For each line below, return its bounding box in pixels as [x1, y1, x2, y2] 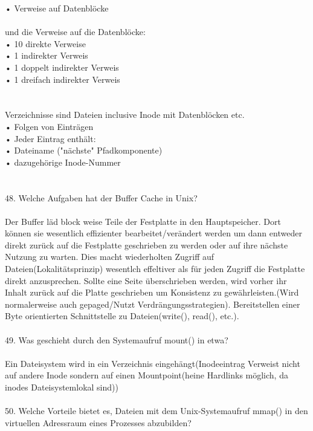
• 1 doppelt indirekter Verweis [5, 60, 119, 73]
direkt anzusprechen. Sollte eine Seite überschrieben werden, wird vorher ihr [5, 274, 287, 287]
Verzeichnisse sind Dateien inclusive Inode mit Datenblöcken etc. [5, 108, 245, 121]
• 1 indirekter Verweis [5, 49, 88, 62]
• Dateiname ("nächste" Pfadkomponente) [5, 144, 163, 157]
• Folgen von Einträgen [5, 120, 94, 132]
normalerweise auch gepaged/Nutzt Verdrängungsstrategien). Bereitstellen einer [5, 297, 300, 310]
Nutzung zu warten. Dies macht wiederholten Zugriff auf [5, 250, 215, 263]
